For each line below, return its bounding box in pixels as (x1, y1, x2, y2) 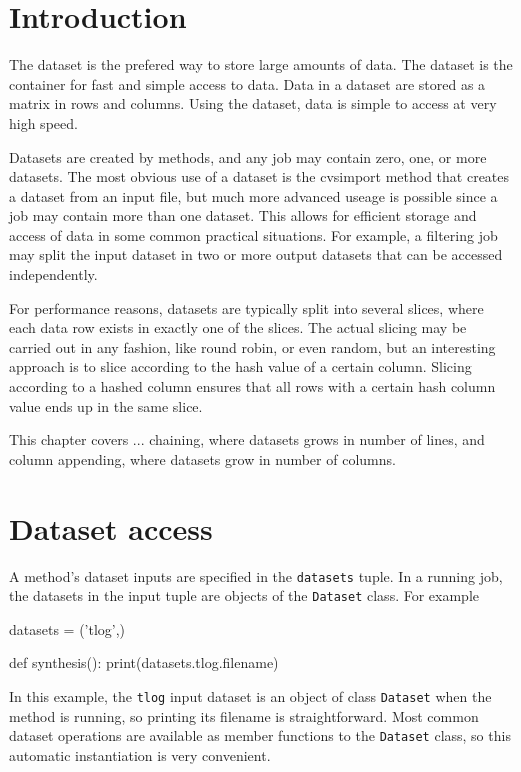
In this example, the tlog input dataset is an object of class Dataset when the (9, 686, 492, 707)
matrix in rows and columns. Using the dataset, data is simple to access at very (9, 93, 497, 114)
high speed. (9, 112, 78, 133)
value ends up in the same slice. (9, 395, 203, 416)
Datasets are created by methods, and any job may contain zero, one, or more (9, 146, 487, 167)
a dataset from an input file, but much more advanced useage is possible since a (9, 185, 498, 206)
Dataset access (9, 507, 213, 548)
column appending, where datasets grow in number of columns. (9, 448, 396, 469)
